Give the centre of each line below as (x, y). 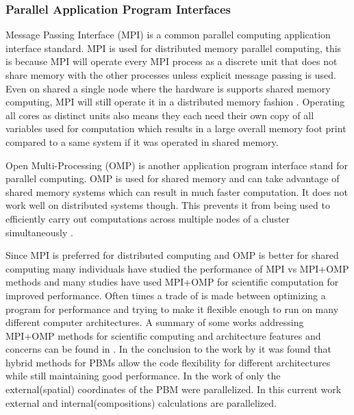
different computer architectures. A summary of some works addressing (155, 322)
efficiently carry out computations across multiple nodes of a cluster (148, 218)
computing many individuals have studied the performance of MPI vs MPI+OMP (177, 268)
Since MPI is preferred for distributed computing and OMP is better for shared (172, 255)
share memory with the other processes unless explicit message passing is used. (171, 75)
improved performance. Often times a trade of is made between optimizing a (166, 295)
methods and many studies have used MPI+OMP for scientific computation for (172, 282)
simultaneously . (39, 232)
